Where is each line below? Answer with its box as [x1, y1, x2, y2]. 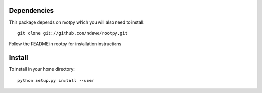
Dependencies [9, 6, 54, 14]
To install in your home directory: [9, 66, 75, 72]
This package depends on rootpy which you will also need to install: [9, 19, 145, 25]
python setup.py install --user [17, 78, 95, 83]
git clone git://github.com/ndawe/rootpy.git [17, 30, 128, 36]
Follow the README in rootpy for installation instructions [9, 41, 122, 47]
